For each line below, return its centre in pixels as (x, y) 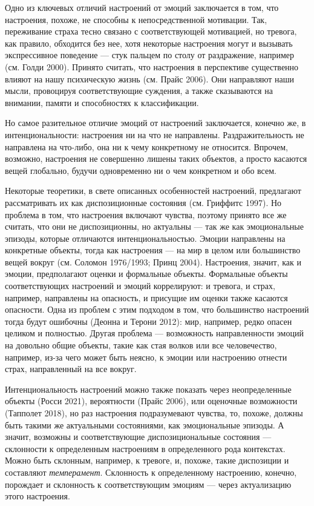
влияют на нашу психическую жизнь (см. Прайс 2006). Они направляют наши (150, 78)
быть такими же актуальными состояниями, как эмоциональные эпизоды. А (145, 424)
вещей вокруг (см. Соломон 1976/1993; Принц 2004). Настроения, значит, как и (153, 261)
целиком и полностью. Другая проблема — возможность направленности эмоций (154, 333)
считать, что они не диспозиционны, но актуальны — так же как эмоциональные (154, 226)
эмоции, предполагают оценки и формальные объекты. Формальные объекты (146, 274)
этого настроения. (38, 496)
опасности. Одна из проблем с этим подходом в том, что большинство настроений (157, 309)
